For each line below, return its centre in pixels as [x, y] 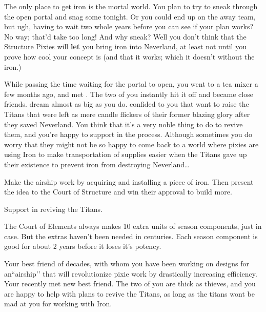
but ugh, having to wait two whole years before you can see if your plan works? [129, 26]
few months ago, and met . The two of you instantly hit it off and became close [129, 94]
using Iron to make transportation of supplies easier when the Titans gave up [126, 154]
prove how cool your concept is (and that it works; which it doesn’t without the [129, 56]
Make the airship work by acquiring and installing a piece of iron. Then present [129, 181]
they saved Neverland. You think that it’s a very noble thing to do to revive [124, 124]
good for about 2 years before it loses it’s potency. [83, 246]
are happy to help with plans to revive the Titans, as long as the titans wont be [129, 293]
